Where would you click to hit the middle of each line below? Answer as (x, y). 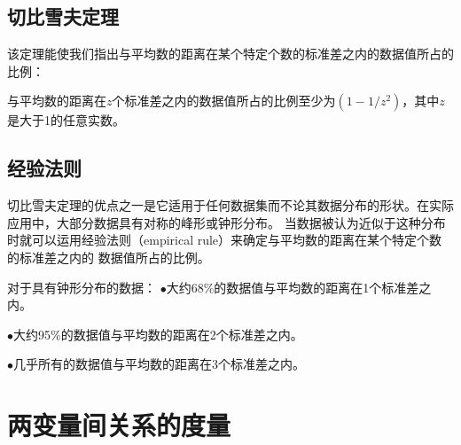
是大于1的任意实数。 (66, 120)
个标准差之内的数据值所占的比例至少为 (224, 101)
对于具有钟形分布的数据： (82, 287)
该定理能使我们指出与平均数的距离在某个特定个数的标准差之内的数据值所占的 (230, 54)
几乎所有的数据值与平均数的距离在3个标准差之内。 (159, 364)
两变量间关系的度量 (119, 425)
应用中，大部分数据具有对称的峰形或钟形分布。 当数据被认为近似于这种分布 (227, 222)
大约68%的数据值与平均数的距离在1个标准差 (293, 287)
